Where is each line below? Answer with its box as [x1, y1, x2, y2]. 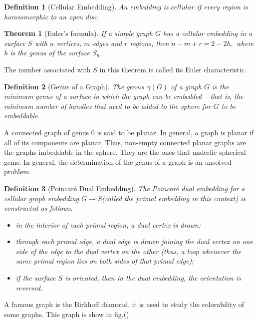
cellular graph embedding [4, 193, 79, 203]
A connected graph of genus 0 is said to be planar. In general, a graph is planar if [4, 127, 254, 137]
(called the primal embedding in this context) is [102, 193, 246, 203]
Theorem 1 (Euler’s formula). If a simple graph [4, 28, 153, 38]
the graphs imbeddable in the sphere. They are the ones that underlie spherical [4, 147, 246, 157]
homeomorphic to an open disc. [4, 11, 99, 21]
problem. [4, 166, 31, 177]
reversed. [15, 282, 43, 293]
